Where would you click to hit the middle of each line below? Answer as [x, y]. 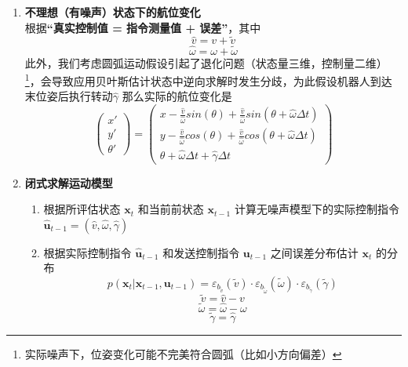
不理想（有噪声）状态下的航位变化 [113, 12]
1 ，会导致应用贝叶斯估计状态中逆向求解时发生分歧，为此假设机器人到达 [208, 80]
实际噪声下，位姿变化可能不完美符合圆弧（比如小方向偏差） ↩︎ [183, 353]
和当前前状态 [171, 209]
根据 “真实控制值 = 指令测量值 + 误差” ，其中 [143, 27]
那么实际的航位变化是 [177, 96]
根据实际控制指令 [87, 252]
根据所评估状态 [82, 209]
